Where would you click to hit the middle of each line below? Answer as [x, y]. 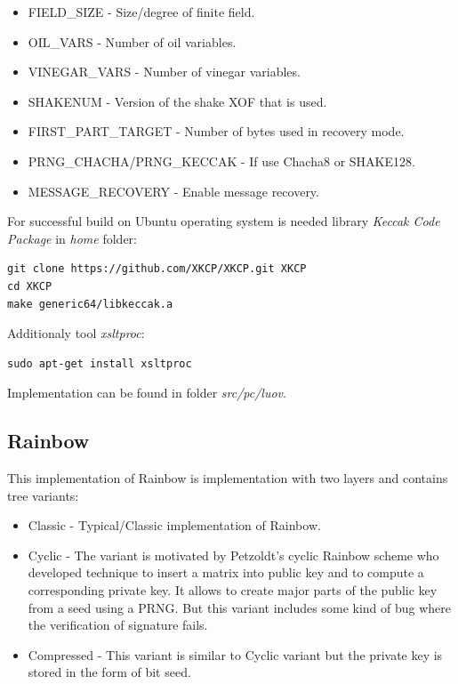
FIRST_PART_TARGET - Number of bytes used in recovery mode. [216, 131]
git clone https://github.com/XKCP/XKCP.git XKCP [157, 269]
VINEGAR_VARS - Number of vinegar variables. [164, 72]
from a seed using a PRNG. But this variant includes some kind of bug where [240, 607]
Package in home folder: [72, 238]
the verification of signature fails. [118, 625]
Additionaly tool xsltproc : [76, 333]
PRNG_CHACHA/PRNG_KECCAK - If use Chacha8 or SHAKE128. [221, 161]
